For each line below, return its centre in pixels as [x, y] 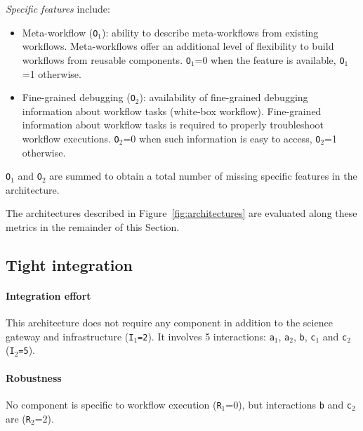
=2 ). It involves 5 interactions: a [206, 336]
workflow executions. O [71, 138]
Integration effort [48, 296]
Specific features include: [58, 8]
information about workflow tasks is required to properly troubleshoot [173, 125]
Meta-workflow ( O [60, 32]
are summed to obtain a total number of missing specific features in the [203, 176]
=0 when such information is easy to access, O [222, 138]
